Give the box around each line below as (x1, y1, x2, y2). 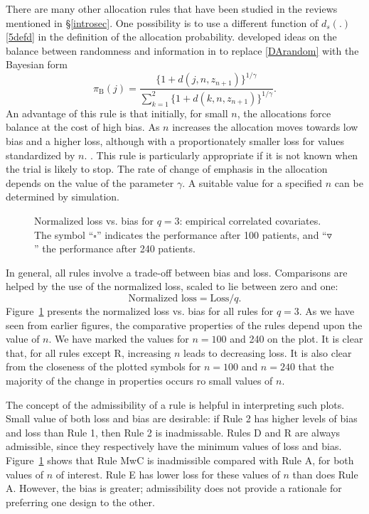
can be (334, 175, 363, 190)
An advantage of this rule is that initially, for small (6, 105, 228, 120)
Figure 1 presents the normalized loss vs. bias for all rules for (6, 303, 274, 318)
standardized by (6, 147, 75, 162)
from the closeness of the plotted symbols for (6, 359, 201, 374)
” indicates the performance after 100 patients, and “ (96, 227, 327, 242)
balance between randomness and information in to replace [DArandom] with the (6, 43, 359, 58)
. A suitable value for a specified (182, 175, 323, 190)
